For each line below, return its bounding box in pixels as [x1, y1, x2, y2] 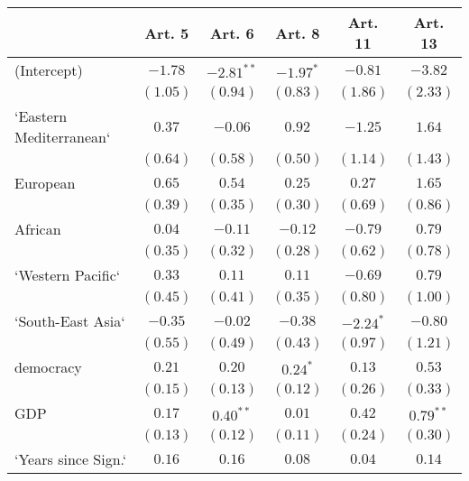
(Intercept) [14, 60, 83, 80]
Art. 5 [144, 22, 189, 43]
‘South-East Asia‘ [14, 310, 125, 331]
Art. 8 [275, 22, 320, 43]
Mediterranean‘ [14, 126, 111, 147]
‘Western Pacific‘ [14, 264, 121, 285]
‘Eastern [14, 106, 68, 126]
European [14, 172, 76, 193]
